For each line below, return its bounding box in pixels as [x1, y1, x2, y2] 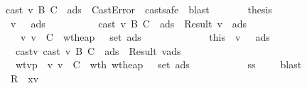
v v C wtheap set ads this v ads [20, 30, 270, 44]
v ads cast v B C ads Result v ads [10, 15, 247, 30]
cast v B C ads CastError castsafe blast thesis [5, 2, 272, 16]
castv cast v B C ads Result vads [15, 43, 181, 58]
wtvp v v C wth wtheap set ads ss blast [15, 57, 302, 72]
